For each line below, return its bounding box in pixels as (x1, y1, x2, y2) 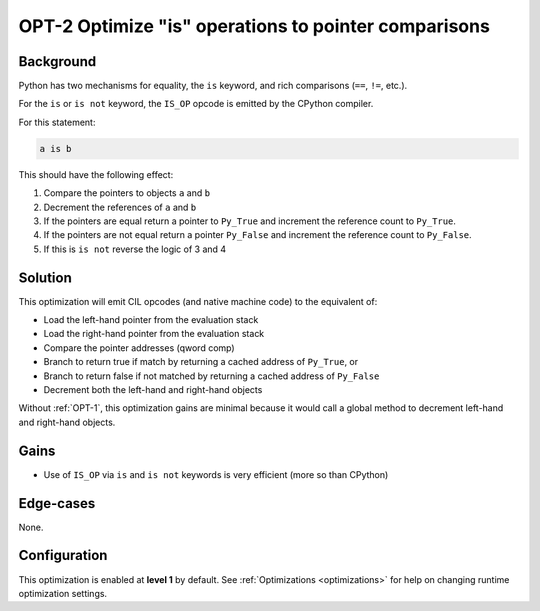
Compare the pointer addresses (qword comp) (43, 341, 235, 354)
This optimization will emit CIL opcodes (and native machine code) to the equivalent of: (18, 295, 378, 307)
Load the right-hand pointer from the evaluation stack (43, 328, 265, 340)
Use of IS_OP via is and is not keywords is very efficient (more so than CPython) (43, 468, 389, 480)
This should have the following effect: (18, 168, 174, 180)
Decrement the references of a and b (43, 201, 197, 213)
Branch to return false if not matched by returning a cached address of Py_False (43, 370, 380, 382)
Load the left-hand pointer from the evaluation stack (43, 314, 259, 326)
